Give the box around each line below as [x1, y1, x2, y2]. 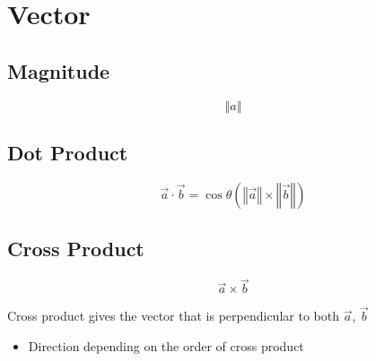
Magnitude [7, 56, 110, 84]
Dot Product [7, 138, 128, 166]
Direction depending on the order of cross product [28, 337, 304, 356]
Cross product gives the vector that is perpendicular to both [7, 306, 339, 325]
